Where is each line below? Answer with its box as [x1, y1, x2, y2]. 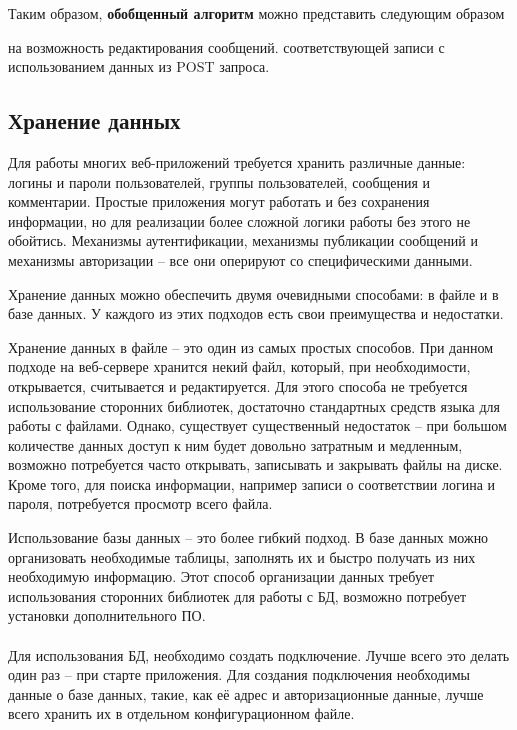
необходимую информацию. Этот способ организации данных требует [8, 566, 435, 587]
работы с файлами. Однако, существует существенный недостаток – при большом [8, 415, 507, 436]
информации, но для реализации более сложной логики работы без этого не [8, 210, 471, 231]
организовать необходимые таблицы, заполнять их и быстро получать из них [8, 546, 476, 567]
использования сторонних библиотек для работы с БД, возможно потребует [8, 585, 467, 606]
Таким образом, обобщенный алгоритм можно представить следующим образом [8, 3, 505, 23]
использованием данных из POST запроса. [8, 56, 270, 77]
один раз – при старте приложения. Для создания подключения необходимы [8, 664, 470, 685]
